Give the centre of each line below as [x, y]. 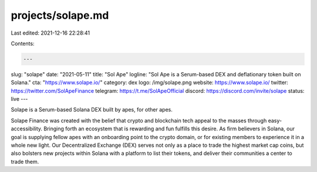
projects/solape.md [60, 15]
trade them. [25, 161]
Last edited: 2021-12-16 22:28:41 [50, 33]
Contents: [23, 43]
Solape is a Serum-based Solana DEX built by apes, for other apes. [92, 110]
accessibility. [27, 129]
